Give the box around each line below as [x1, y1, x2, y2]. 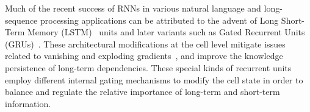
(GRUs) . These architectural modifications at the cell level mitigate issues [5, 37, 286, 50]
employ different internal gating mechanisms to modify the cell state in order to [5, 73, 303, 86]
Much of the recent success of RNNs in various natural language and [5, 2, 261, 14]
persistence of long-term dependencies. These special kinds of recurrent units [5, 61, 292, 74]
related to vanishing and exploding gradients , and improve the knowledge [5, 49, 283, 62]
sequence [5, 13, 38, 26]
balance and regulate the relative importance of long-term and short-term [5, 85, 280, 98]
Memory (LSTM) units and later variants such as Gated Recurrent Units [27, 26, 305, 38]
